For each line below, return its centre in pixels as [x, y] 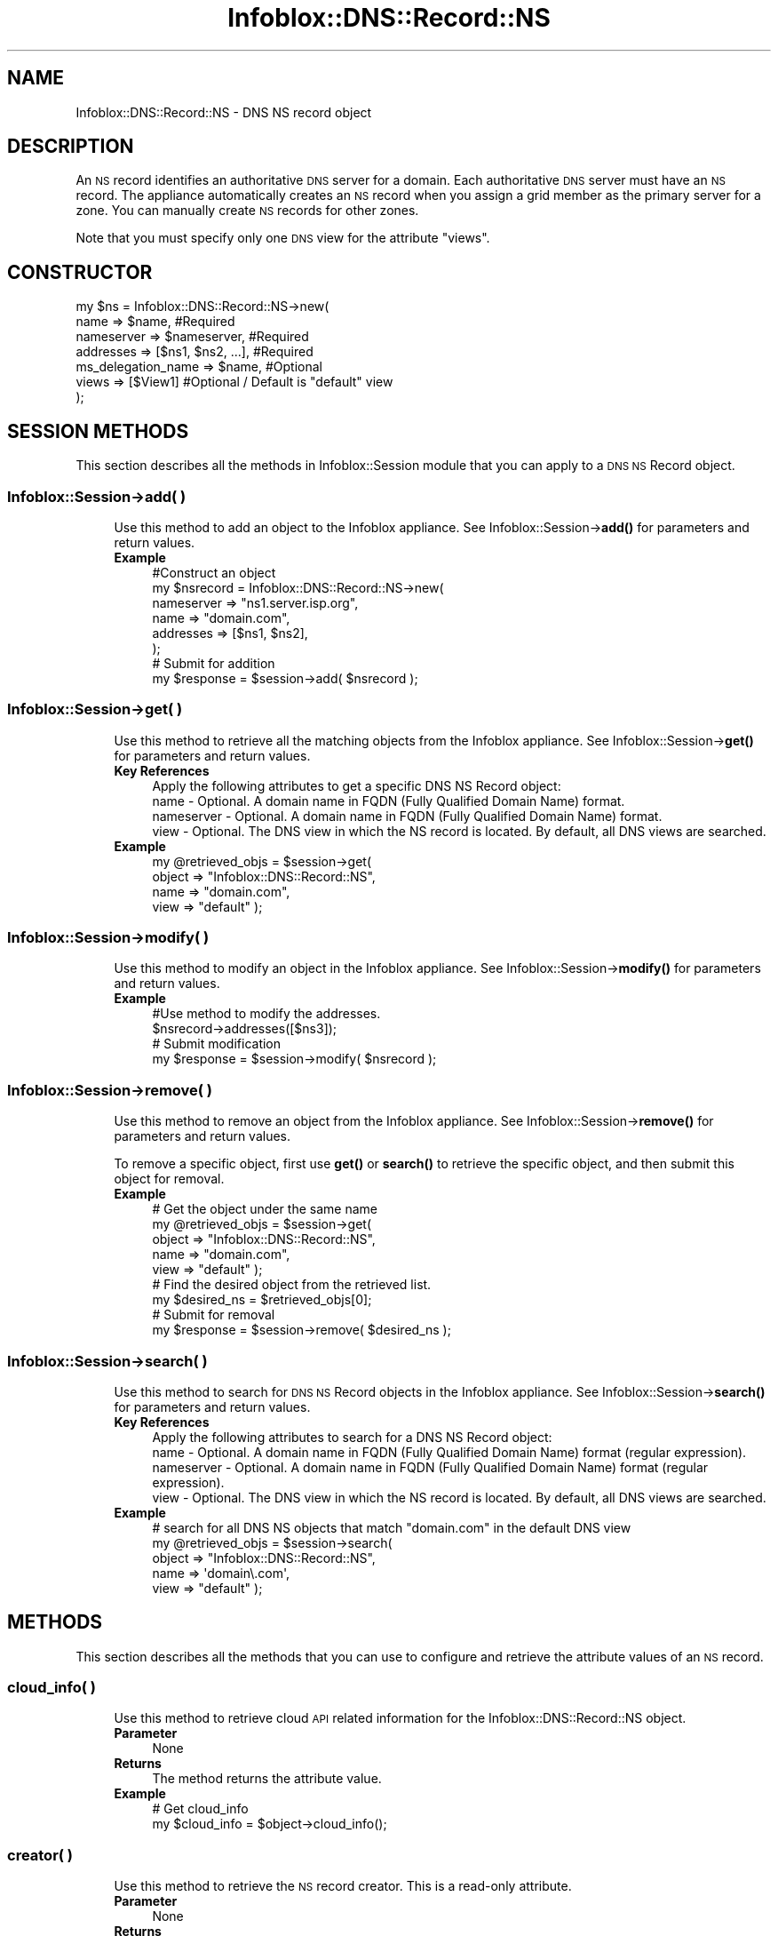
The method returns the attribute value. [267, 1779]
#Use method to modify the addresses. [266, 1014]
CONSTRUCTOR [80, 272]
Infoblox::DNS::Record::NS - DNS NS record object [224, 112]
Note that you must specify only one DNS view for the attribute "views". [283, 238]
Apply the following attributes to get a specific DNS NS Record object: [357, 785]
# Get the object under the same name [265, 1209]
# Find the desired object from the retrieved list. [292, 1285]
